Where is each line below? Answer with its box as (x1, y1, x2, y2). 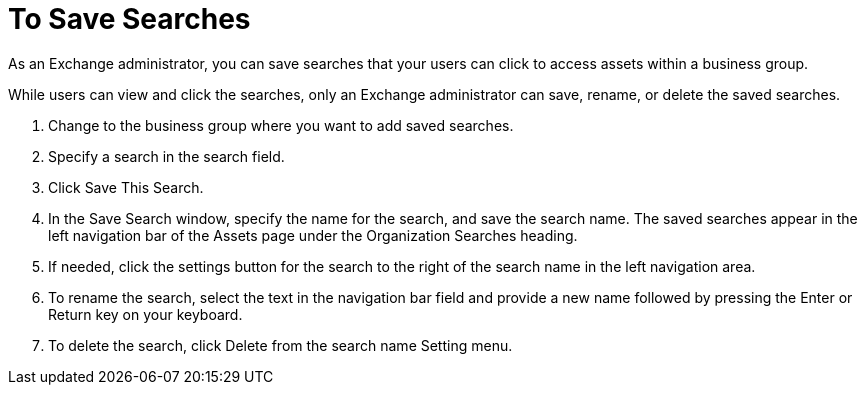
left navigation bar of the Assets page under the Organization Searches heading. (48, 226, 578, 244)
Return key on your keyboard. (48, 305, 243, 323)
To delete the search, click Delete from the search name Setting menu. (48, 336, 513, 354)
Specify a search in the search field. (48, 147, 285, 165)
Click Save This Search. (48, 178, 204, 196)
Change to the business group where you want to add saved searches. (48, 116, 514, 134)
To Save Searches (8, 2, 251, 36)
